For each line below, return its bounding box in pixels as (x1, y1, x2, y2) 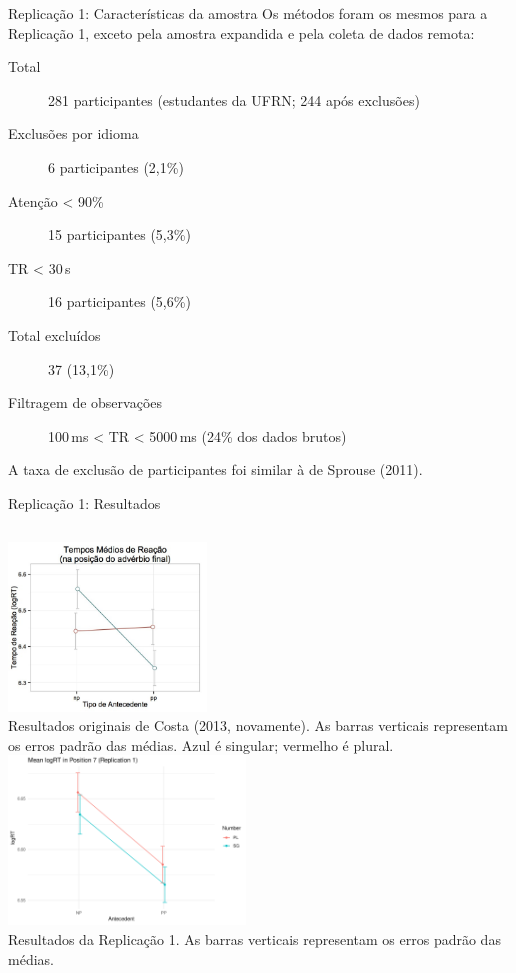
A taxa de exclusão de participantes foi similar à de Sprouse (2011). (8, 459, 423, 480)
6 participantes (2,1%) (48, 156, 184, 177)
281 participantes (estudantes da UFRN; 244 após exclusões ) (48, 89, 420, 110)
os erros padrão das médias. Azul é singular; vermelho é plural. (8, 734, 394, 755)
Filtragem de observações (8, 392, 163, 413)
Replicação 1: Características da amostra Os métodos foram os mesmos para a (8, 3, 488, 23)
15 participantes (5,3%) (48, 224, 191, 245)
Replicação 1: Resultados (8, 492, 161, 513)
